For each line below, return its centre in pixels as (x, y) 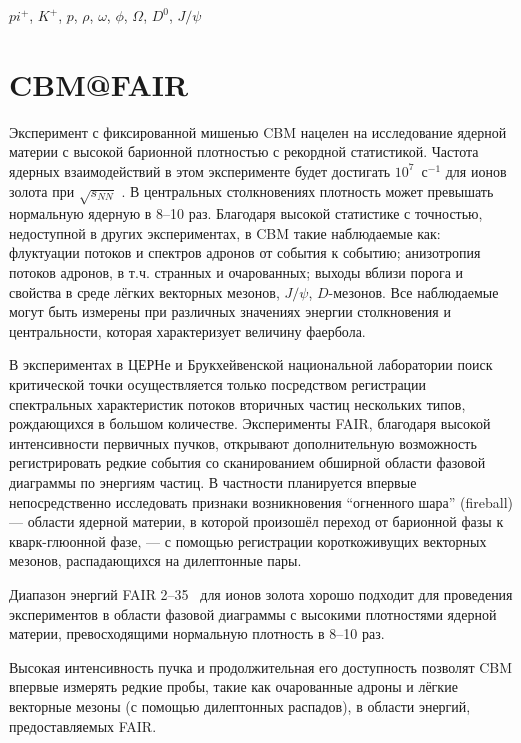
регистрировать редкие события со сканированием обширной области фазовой (247, 462)
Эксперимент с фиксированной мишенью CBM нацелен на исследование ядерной (258, 131)
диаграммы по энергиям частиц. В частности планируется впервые (213, 481)
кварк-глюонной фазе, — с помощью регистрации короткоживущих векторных (248, 540)
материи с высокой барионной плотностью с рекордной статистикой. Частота (244, 151)
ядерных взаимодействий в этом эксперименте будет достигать (200, 170)
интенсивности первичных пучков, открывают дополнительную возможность (243, 442)
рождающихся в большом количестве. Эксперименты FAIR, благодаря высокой (250, 423)
